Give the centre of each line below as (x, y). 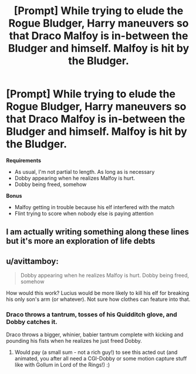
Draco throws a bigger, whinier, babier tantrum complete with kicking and (95, 335)
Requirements (24, 160)
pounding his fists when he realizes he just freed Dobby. (74, 341)
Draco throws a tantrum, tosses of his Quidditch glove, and (92, 315)
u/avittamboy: (32, 261)
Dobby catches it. (32, 322)
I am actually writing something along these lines (98, 232)
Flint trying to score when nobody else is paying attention (84, 213)
